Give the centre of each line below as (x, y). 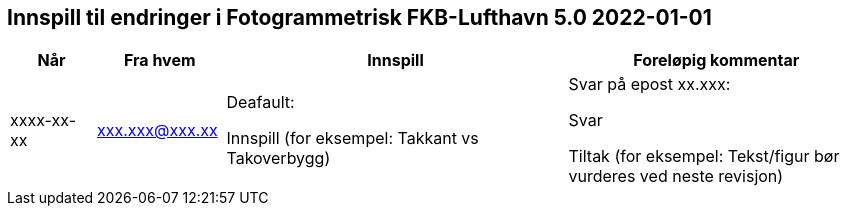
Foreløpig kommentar (716, 60)
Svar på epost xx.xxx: (649, 84)
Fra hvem (159, 60)
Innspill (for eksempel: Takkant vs (352, 138)
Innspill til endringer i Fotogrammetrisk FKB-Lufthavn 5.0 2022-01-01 (359, 17)
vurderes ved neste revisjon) (676, 176)
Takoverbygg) (278, 158)
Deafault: (260, 102)
